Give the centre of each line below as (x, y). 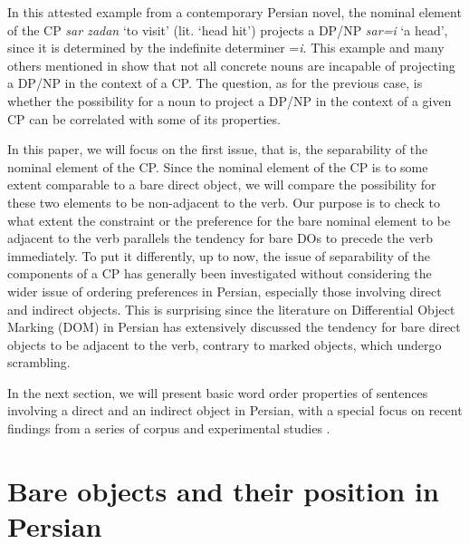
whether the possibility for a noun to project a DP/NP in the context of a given (230, 100)
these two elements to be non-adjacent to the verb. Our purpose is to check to (224, 202)
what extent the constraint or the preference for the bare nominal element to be (229, 220)
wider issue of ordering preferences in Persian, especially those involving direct (225, 291)
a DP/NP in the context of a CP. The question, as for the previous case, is (215, 83)
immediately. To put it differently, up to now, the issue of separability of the (219, 255)
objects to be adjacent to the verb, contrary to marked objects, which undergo (225, 344)
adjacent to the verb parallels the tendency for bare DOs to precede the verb (220, 238)
